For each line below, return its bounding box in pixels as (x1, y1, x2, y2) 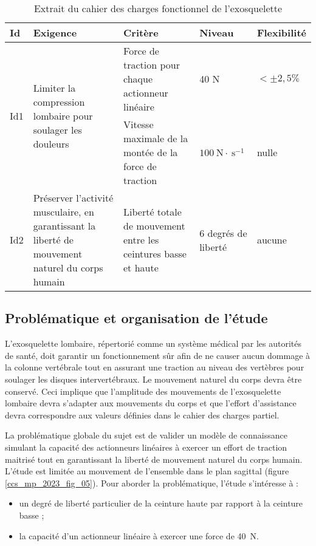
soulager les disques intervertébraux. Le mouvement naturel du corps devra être (5, 372, 302, 385)
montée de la (123, 145, 178, 159)
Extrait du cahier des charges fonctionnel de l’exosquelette (33, 1, 283, 15)
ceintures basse (123, 247, 187, 261)
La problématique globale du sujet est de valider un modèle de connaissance (5, 429, 287, 442)
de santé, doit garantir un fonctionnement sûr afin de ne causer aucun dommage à (5, 349, 311, 361)
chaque (123, 72, 153, 86)
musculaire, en (33, 205, 94, 219)
